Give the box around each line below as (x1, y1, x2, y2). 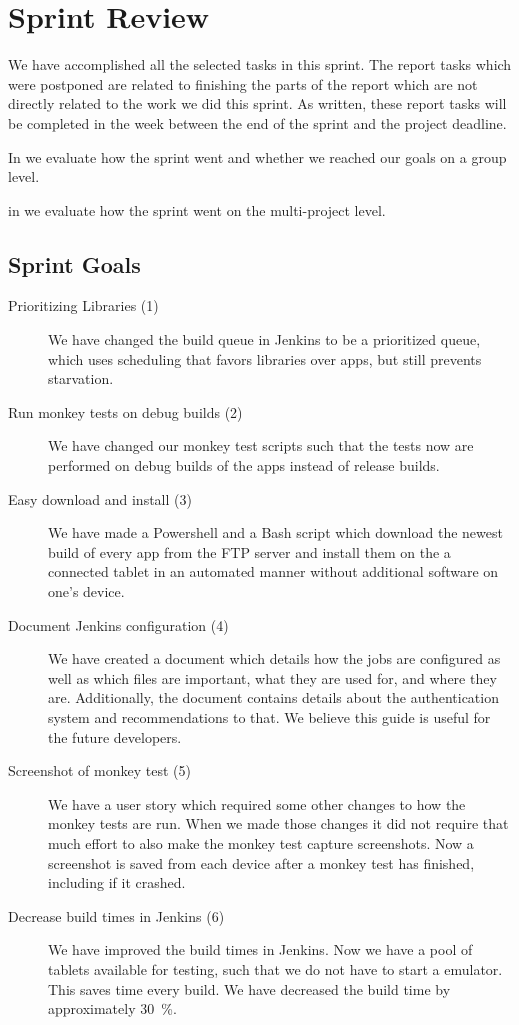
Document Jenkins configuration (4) (8, 614, 229, 635)
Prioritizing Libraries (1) (8, 295, 159, 316)
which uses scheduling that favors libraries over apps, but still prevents (48, 348, 482, 369)
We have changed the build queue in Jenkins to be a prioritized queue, (48, 329, 481, 350)
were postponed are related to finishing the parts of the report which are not (8, 73, 478, 94)
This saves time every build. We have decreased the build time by (48, 978, 451, 999)
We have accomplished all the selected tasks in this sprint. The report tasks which (8, 54, 512, 75)
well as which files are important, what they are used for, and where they (48, 667, 497, 688)
